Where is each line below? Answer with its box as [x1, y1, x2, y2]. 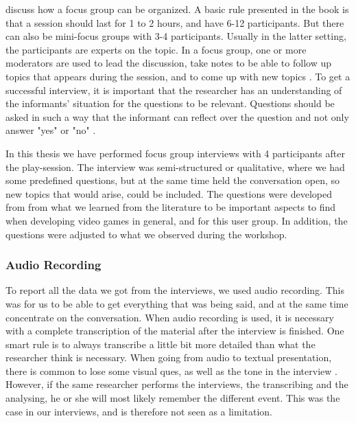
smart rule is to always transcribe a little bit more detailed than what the [5, 336, 316, 351]
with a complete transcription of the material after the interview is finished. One [5, 323, 344, 338]
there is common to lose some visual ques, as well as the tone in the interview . [5, 363, 337, 378]
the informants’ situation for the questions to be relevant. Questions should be [5, 96, 335, 111]
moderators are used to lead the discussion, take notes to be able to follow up [5, 56, 331, 70]
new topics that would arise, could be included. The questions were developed [5, 186, 332, 201]
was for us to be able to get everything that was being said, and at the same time [5, 296, 348, 310]
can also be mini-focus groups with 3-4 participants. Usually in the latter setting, [5, 29, 346, 43]
